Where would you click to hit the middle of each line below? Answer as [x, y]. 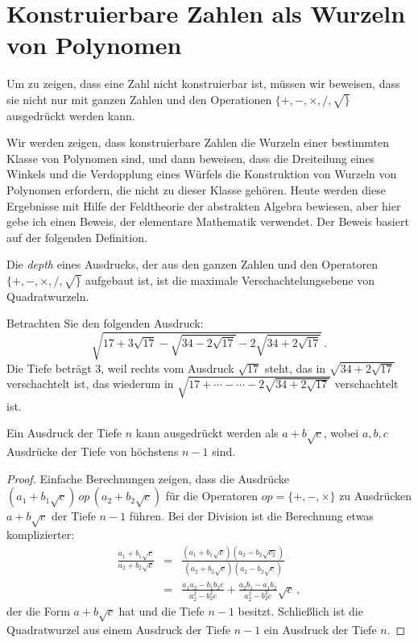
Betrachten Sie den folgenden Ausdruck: [105, 323]
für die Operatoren [212, 496]
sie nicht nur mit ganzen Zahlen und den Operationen [139, 99]
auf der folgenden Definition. [77, 237]
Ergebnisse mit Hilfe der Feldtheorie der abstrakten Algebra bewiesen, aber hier [204, 205]
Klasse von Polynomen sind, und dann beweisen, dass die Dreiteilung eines [191, 158]
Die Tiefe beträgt [49, 367]
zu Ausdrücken [376, 496]
